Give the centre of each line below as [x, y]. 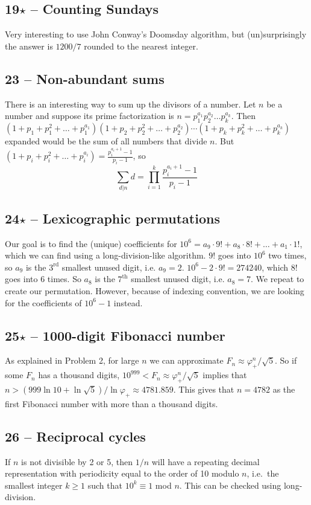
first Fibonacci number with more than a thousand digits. [112, 403]
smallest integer [34, 485]
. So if [286, 360]
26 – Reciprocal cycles [75, 436]
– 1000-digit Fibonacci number [128, 335]
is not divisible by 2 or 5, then [77, 461]
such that [105, 485]
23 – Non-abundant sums [85, 78]
